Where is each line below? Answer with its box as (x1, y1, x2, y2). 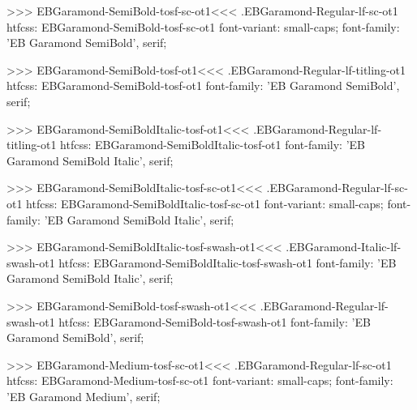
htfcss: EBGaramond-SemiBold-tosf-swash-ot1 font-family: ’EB (58, 313, 371, 330)
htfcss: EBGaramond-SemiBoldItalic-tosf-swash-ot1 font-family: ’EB (58, 254, 397, 271)
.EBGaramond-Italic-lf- (286, 238, 402, 255)
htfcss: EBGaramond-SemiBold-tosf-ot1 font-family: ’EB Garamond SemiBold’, (6, 77, 400, 94)
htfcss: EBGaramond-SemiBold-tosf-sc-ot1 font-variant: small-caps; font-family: (6, 18, 400, 35)
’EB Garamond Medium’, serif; (6, 387, 161, 404)
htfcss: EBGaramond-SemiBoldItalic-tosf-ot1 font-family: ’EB (60, 136, 365, 153)
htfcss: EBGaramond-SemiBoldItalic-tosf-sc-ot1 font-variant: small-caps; (26, 194, 384, 211)
